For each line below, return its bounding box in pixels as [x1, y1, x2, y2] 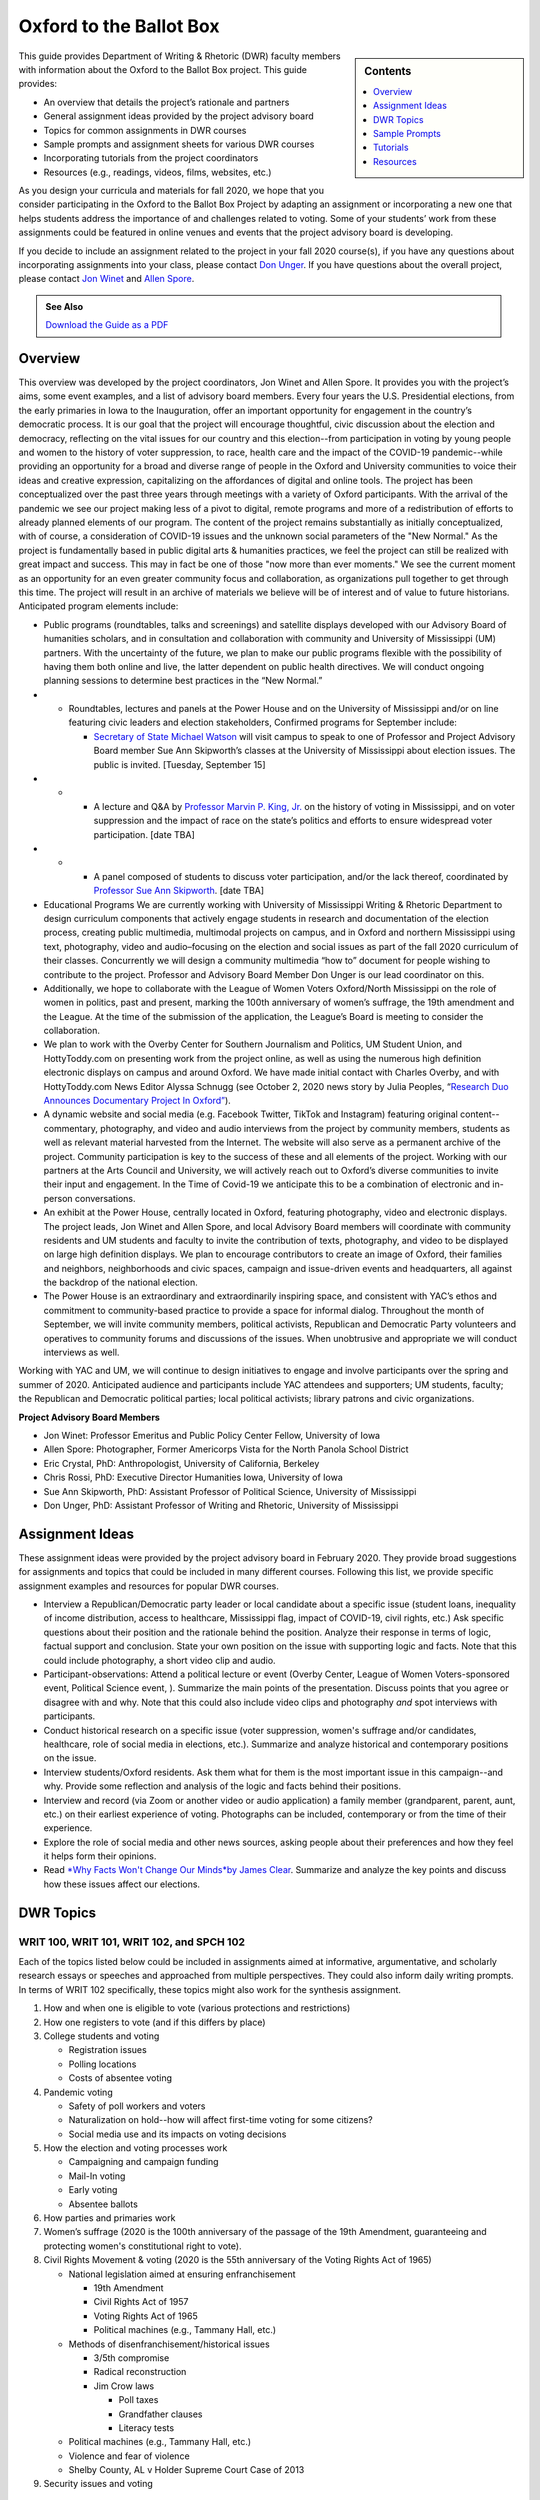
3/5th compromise [93, 2351, 170, 2364]
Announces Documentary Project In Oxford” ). [43, 1095, 232, 1107]
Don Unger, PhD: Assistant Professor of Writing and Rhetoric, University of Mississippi [43, 1499, 399, 1511]
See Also [45, 300, 84, 312]
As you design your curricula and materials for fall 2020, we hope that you [18, 185, 325, 197]
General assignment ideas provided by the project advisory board [43, 110, 314, 122]
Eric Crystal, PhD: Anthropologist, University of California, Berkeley [43, 1457, 320, 1469]
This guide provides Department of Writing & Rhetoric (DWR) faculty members [18, 50, 341, 62]
